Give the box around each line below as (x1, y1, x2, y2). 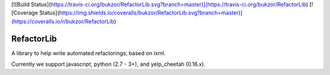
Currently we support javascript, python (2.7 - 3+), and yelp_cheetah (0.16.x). (11, 60, 206, 68)
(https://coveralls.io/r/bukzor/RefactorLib (11, 18, 114, 25)
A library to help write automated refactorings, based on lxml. (11, 49, 166, 57)
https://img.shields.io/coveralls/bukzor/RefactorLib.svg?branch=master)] (59, 9, 243, 16)
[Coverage (11, 9, 38, 16)
